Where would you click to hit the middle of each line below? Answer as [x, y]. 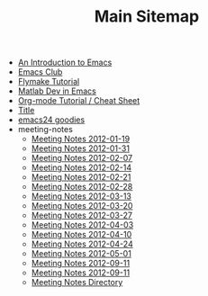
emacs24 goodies [51, 120]
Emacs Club [40, 72]
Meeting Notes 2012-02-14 [81, 167]
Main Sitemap [147, 17]
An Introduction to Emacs [65, 63]
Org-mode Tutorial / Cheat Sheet [79, 101]
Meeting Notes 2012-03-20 [82, 206]
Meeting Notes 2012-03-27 [82, 215]
